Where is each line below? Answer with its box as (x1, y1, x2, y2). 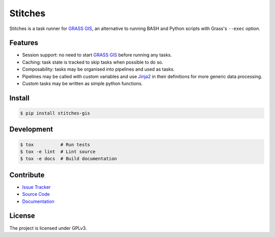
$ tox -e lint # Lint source (20, 149, 96, 155)
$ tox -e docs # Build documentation (20, 156, 117, 162)
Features (9, 39, 38, 47)
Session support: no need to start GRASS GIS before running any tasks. (22, 52, 172, 58)
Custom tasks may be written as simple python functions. (22, 80, 143, 86)
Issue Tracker (22, 184, 51, 190)
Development (9, 125, 53, 134)
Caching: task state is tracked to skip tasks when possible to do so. (22, 59, 163, 65)
